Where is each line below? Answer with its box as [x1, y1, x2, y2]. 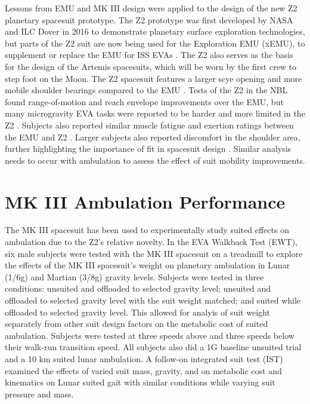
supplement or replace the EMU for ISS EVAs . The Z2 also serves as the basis [5, 48, 293, 61]
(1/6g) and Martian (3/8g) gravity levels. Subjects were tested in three [5, 270, 264, 283]
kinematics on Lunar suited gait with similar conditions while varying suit [5, 376, 275, 388]
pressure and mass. [5, 387, 74, 400]
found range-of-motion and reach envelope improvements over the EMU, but [5, 95, 284, 108]
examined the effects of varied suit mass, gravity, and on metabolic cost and [5, 364, 282, 377]
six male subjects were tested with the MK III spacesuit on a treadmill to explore [5, 247, 303, 259]
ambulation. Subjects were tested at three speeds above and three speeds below [5, 329, 294, 341]
